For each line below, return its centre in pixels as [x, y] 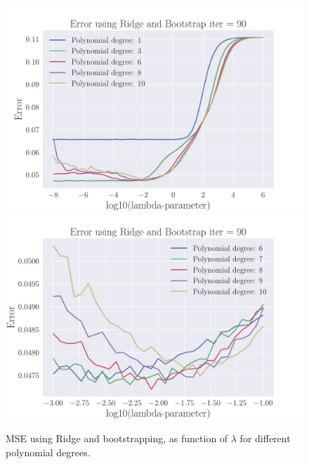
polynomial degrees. [48, 452]
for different [265, 438]
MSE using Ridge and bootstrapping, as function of [117, 438]
